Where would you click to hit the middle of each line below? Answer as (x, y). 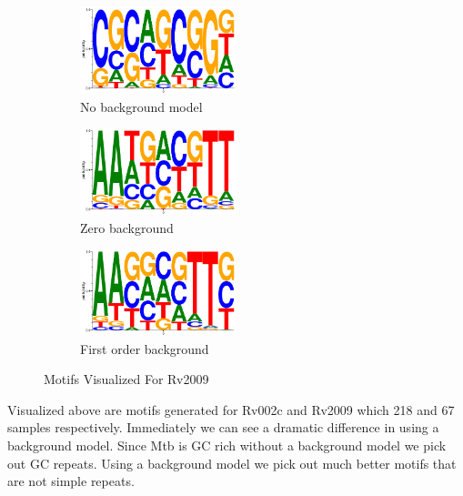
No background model (141, 106)
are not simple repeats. (71, 481)
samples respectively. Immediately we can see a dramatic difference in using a (223, 427)
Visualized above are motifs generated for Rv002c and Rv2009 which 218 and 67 (231, 409)
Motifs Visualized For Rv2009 (126, 379)
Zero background (127, 227)
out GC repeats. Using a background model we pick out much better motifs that (232, 463)
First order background (145, 348)
